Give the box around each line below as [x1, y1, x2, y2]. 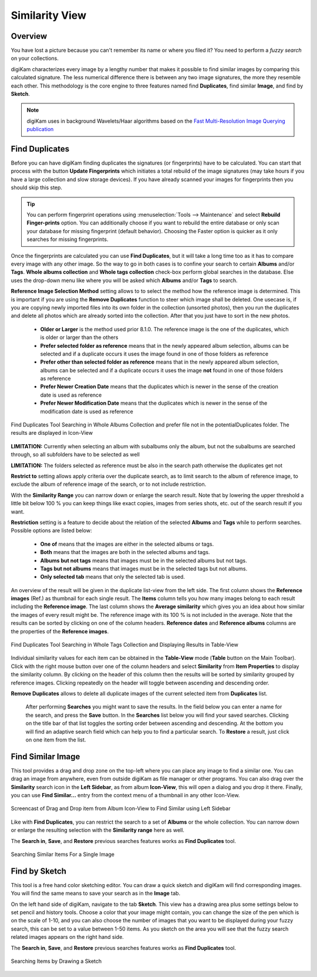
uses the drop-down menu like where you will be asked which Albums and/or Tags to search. [11, 277, 238, 284]
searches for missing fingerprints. [26, 236, 109, 243]
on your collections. [11, 55, 59, 62]
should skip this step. [11, 184, 63, 191]
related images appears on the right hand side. [11, 934, 124, 941]
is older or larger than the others [40, 334, 119, 341]
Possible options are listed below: [11, 527, 92, 534]
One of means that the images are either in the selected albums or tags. [40, 540, 214, 548]
